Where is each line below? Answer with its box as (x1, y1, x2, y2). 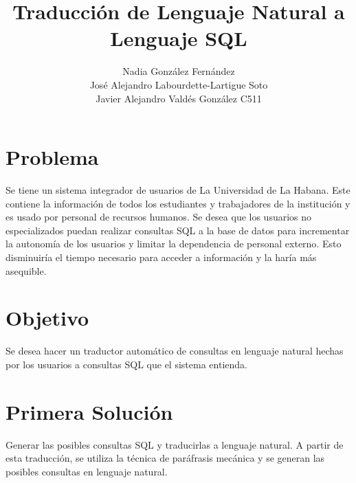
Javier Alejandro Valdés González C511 (96, 91, 262, 105)
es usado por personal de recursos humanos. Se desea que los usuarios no (5, 210, 312, 224)
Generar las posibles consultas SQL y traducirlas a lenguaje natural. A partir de (5, 437, 344, 451)
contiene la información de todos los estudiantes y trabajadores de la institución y (5, 196, 351, 210)
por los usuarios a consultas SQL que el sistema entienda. (5, 357, 247, 371)
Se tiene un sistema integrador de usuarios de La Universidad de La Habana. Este (5, 183, 351, 197)
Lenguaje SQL (110, 24, 247, 52)
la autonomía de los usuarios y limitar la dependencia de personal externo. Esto (5, 236, 342, 251)
